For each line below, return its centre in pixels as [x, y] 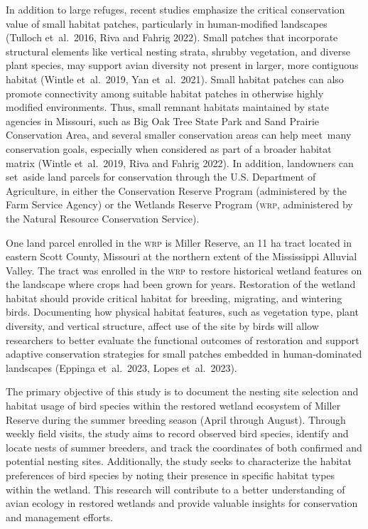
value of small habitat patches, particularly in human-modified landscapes [167, 23]
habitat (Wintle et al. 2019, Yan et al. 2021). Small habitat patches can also [175, 79]
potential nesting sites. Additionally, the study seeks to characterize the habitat [179, 461]
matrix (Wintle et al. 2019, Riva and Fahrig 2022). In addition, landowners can [180, 162]
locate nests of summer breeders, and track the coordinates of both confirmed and [184, 447]
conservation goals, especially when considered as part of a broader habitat [169, 148]
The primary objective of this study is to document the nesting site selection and [182, 391]
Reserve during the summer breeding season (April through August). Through [176, 419]
